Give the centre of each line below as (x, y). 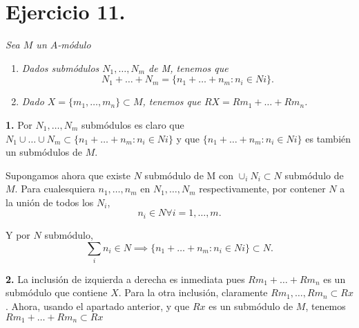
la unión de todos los (50, 202)
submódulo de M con (189, 175)
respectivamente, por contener (262, 189)
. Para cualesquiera (55, 189)
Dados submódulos (60, 67)
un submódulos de (44, 152)
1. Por (19, 124)
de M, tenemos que (188, 67)
